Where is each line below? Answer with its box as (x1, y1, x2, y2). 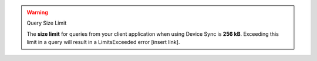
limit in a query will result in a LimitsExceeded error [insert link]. (26, 39, 180, 46)
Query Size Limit (26, 19, 67, 26)
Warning (26, 9, 48, 16)
